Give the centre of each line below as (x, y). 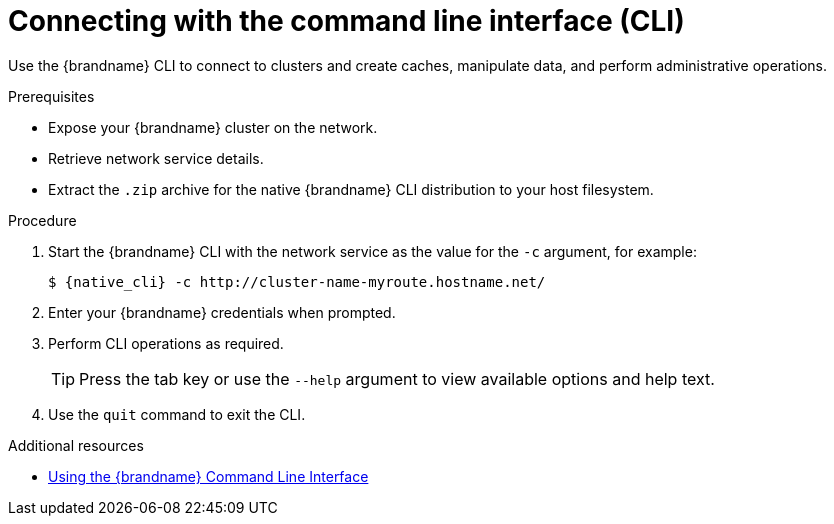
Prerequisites (51, 96)
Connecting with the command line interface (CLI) (346, 21)
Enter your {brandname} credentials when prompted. (222, 312)
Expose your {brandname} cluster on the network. (213, 127)
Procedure (42, 220)
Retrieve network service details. (156, 158)
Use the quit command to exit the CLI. (177, 414)
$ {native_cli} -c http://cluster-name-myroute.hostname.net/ (297, 281)
